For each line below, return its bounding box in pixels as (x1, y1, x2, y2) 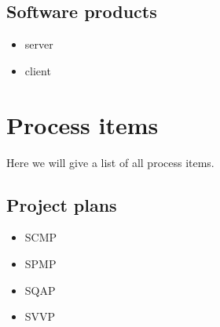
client (24, 62, 51, 78)
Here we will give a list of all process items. (6, 154, 214, 170)
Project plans (6, 192, 117, 216)
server (24, 36, 53, 53)
